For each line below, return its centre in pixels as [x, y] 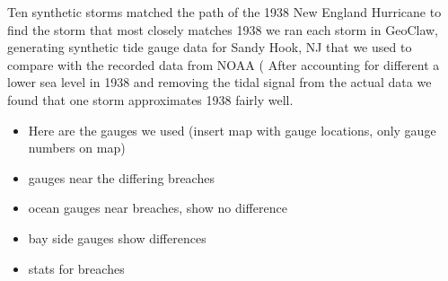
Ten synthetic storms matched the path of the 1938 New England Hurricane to [224, 12]
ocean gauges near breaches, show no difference [158, 208]
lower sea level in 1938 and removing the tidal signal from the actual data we [220, 82]
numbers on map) [77, 148]
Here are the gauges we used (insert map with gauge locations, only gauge [232, 130]
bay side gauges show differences [117, 237]
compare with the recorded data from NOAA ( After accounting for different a [224, 64]
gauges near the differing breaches [121, 177]
